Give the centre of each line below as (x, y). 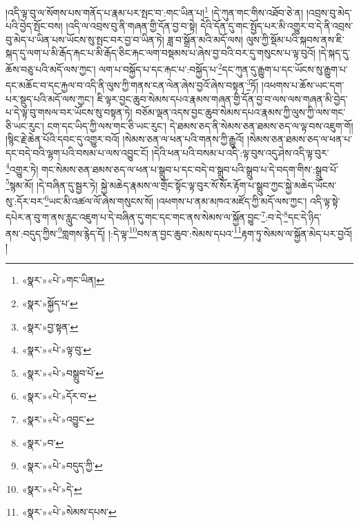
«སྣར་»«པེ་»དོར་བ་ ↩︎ (59, 396)
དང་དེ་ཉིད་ (304, 216)
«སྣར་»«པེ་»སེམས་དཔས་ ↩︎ (69, 512)
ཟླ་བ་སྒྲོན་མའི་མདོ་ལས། (205, 39)
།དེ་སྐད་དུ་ (334, 53)
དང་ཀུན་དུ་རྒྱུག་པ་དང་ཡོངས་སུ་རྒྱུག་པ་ (285, 69)
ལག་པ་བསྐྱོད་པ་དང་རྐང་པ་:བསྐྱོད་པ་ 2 (161, 68)
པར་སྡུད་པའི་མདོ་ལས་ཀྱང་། (50, 98)
